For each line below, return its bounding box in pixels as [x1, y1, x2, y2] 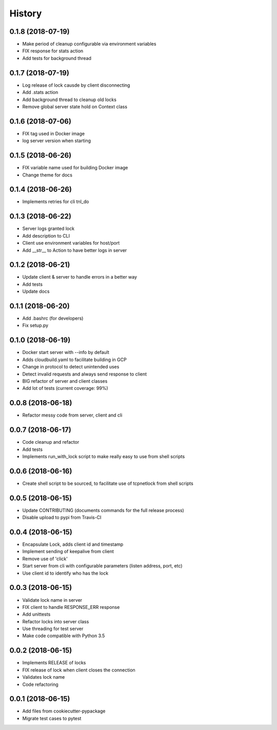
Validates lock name [22, 674, 65, 680]
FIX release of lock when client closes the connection [22, 667, 135, 673]
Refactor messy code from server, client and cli [22, 412, 123, 418]
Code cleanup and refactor [22, 439, 80, 445]
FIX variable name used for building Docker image [22, 165, 128, 171]
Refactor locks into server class [22, 618, 89, 624]
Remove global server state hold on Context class [22, 103, 128, 110]
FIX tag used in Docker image [22, 130, 85, 136]
